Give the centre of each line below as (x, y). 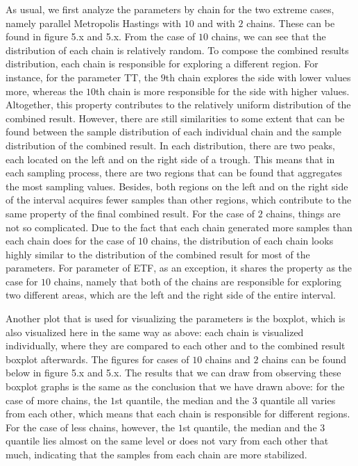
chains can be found (304, 359)
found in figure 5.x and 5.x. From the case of (101, 36)
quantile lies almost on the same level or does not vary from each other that (167, 441)
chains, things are (303, 213)
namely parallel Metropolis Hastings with (94, 23)
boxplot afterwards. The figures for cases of (97, 359)
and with (216, 23)
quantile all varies (298, 400)
